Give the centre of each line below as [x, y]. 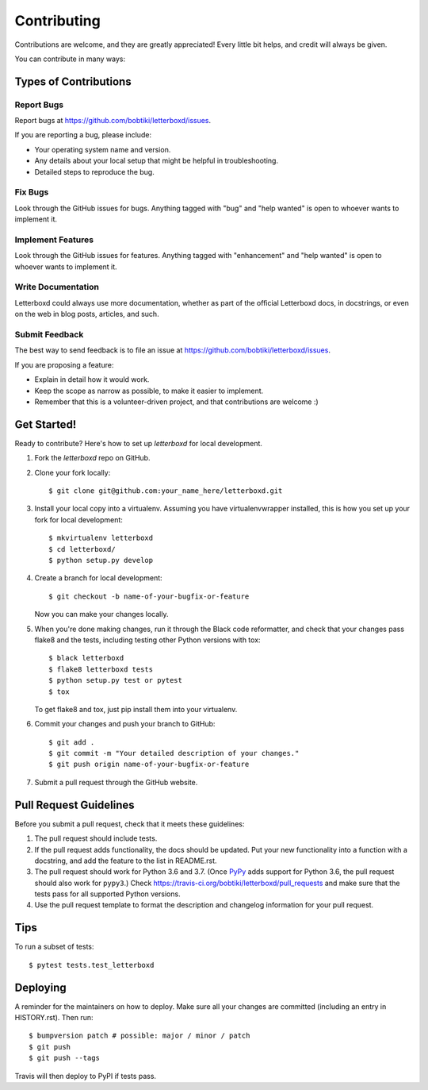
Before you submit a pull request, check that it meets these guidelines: [130, 824]
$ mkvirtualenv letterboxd [101, 538]
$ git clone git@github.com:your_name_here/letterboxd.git [166, 491]
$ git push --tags [65, 1058]
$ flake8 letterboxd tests [101, 669]
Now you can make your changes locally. [101, 614]
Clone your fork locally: [73, 472]
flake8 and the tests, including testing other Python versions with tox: [147, 640]
